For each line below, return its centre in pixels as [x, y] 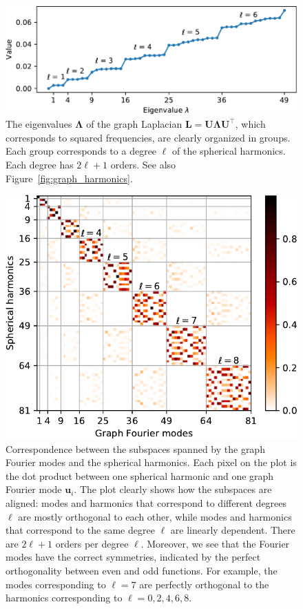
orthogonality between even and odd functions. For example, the [142, 570]
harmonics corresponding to [64, 598]
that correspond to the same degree [80, 530]
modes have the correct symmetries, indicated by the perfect [133, 557]
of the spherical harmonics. [229, 151]
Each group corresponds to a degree [81, 151]
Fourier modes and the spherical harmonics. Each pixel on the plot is [151, 462]
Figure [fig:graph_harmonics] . [69, 178]
